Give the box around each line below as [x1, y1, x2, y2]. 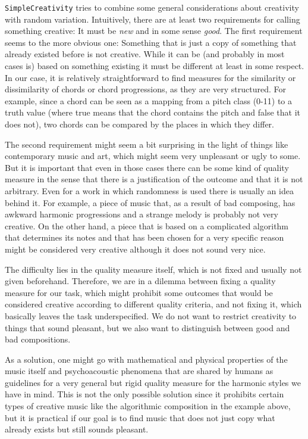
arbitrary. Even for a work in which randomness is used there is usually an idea [5, 184, 294, 197]
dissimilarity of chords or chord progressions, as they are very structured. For [5, 83, 286, 95]
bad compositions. [5, 333, 71, 345]
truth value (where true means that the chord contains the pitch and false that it [5, 106, 300, 119]
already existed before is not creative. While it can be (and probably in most [5, 48, 285, 60]
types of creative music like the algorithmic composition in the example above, [5, 400, 291, 412]
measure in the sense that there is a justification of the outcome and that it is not [5, 173, 303, 185]
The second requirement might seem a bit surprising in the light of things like [5, 138, 288, 150]
